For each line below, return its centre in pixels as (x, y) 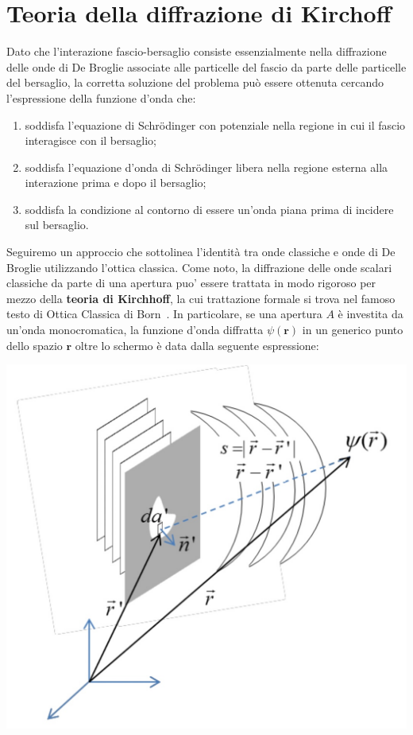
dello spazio (35, 345)
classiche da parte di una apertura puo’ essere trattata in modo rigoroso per (191, 283)
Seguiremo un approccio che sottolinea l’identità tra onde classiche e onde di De (201, 252)
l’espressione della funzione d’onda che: (101, 97)
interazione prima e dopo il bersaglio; (116, 183)
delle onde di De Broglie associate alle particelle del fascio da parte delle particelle (206, 66)
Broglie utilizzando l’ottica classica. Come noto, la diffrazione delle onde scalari (199, 267)
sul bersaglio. (57, 225)
